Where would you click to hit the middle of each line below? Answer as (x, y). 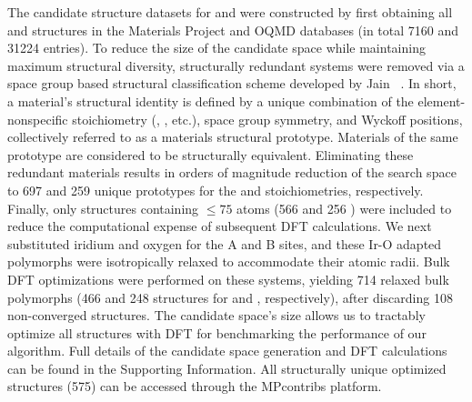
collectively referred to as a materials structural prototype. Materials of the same (233, 137)
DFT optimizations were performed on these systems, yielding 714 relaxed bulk (228, 279)
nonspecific (38, 119)
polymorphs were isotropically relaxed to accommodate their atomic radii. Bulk (229, 261)
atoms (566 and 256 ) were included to (344, 208)
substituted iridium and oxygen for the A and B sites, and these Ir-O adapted (225, 243)
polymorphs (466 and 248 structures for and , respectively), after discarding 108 (230, 297)
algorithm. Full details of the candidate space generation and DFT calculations (227, 351)
